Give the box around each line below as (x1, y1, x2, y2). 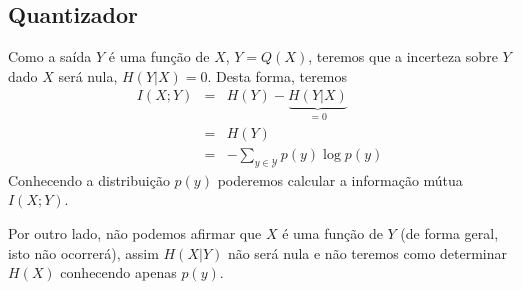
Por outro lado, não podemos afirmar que (8, 222, 262, 243)
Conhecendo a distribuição (8, 169, 170, 190)
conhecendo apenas (60, 262, 177, 283)
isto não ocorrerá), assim (8, 242, 159, 263)
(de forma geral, (400, 222, 499, 243)
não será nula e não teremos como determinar (227, 242, 508, 263)
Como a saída (8, 46, 92, 67)
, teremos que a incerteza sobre (308, 46, 498, 67)
